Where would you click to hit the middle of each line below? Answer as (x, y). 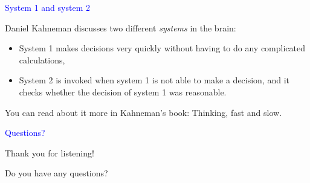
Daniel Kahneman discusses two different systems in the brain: (121, 27)
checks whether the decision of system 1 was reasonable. (123, 91)
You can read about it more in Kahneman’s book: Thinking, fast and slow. (144, 112)
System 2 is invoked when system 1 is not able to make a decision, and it (154, 80)
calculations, (42, 59)
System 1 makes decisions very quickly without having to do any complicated (162, 48)
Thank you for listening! (50, 152)
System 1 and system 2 (47, 7)
